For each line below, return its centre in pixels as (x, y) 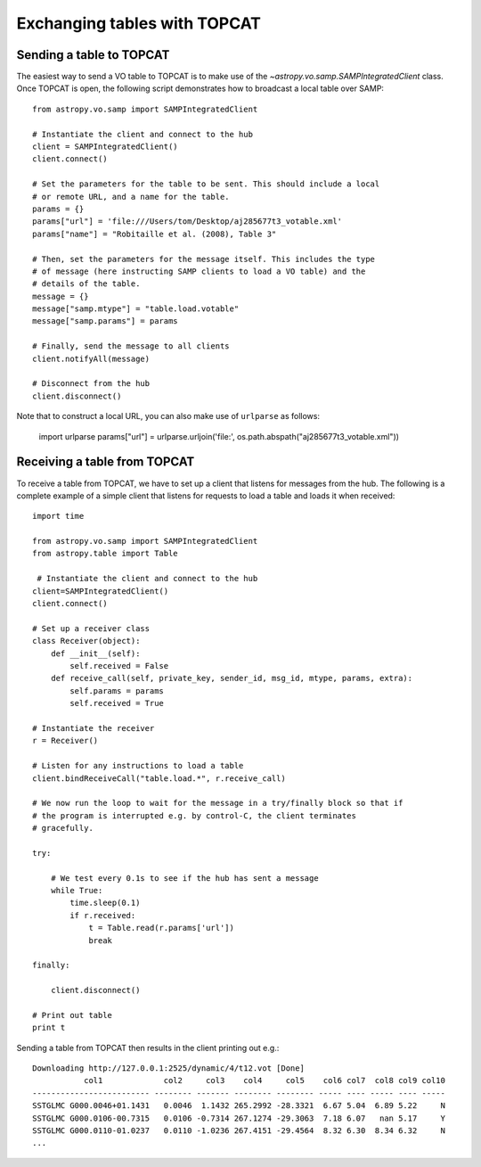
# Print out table (73, 1015)
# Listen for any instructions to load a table (138, 766)
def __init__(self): (95, 653)
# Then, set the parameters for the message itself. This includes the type (204, 259)
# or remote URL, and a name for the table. (131, 197)
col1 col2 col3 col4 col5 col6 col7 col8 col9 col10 (264, 1081)
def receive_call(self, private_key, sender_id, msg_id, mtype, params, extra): (232, 678)
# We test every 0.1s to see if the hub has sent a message (185, 878)
